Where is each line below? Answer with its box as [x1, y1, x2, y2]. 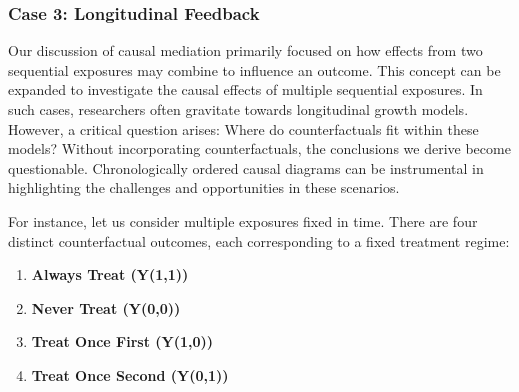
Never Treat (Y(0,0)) [31, 297, 181, 318]
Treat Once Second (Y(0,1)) [31, 364, 229, 385]
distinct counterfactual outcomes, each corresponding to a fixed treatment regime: [8, 230, 510, 251]
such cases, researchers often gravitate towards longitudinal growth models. [8, 99, 469, 119]
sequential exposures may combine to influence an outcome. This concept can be [8, 59, 501, 80]
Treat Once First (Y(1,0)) [31, 331, 214, 352]
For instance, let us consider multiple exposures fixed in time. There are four [8, 210, 478, 231]
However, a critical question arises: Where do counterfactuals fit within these [8, 118, 479, 139]
